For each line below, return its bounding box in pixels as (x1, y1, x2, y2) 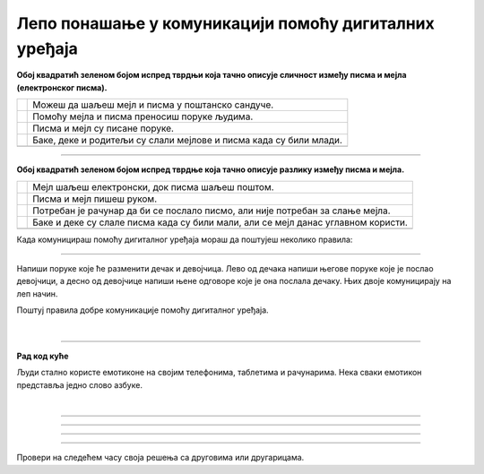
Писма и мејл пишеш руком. (32, 193, 158, 205)
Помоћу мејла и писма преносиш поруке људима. (32, 110, 254, 123)
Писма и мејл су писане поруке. (32, 122, 175, 134)
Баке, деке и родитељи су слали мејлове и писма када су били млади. (32, 134, 342, 147)
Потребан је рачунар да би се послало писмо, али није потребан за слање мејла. (32, 204, 391, 217)
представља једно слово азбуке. (16, 379, 143, 390)
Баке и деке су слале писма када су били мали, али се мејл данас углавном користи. (32, 216, 408, 228)
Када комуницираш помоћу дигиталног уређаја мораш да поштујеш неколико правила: (16, 234, 353, 245)
